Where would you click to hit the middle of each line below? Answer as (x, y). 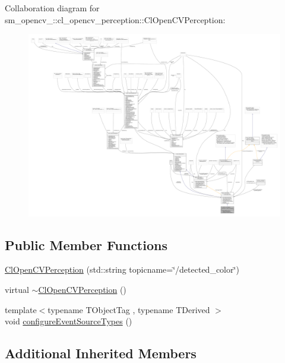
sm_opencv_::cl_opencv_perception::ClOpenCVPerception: (115, 19)
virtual (17, 289)
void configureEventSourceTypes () (69, 321)
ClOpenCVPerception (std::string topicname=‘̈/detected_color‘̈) (122, 269)
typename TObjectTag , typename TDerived (129, 309)
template (21, 309)
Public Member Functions (86, 244)
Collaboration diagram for (52, 8)
